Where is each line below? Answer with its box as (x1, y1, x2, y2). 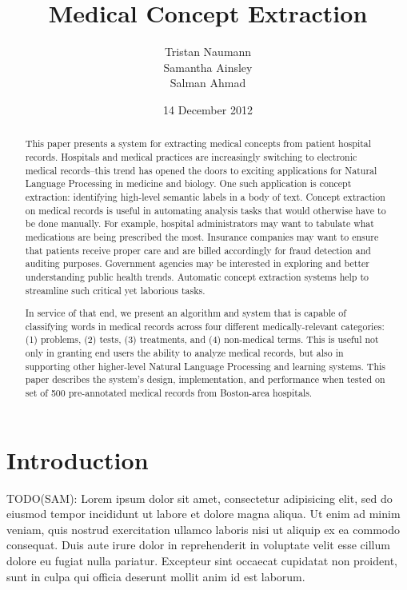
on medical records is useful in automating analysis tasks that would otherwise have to (25, 203, 386, 217)
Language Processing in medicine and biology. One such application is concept (25, 177, 352, 190)
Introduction (6, 443, 149, 476)
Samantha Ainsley (163, 58, 253, 75)
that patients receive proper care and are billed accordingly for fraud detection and (25, 243, 371, 257)
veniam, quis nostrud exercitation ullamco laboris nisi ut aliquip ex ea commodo (6, 520, 400, 537)
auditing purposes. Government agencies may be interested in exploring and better (25, 257, 370, 270)
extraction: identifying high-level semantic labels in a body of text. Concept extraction (25, 189, 385, 203)
